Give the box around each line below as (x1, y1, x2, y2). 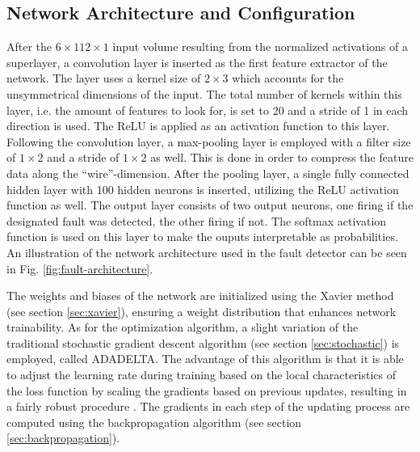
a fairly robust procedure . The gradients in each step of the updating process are (6, 398, 410, 415)
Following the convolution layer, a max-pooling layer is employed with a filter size (6, 133, 411, 150)
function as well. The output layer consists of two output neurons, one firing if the (6, 196, 414, 213)
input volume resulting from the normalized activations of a (112, 38, 408, 55)
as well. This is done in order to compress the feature (150, 149, 414, 166)
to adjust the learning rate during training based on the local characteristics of (6, 366, 397, 383)
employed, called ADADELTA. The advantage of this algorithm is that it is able (6, 350, 404, 367)
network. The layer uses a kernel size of (6, 70, 201, 87)
